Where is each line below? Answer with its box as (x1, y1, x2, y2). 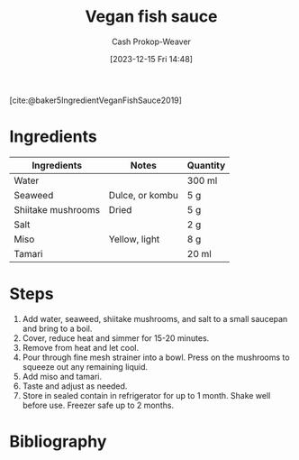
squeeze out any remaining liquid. (22, 361, 149, 372)
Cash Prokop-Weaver (111, 36, 192, 47)
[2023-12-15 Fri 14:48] (109, 53, 194, 64)
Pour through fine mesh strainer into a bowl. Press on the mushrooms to (22, 352, 290, 363)
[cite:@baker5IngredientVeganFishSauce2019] (9, 95, 183, 106)
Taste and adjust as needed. (22, 381, 128, 391)
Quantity (186, 159, 226, 171)
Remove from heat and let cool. (22, 342, 140, 353)
